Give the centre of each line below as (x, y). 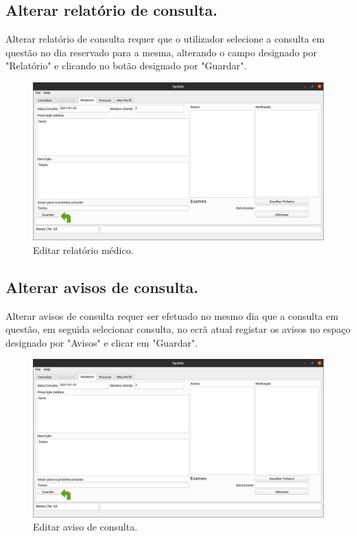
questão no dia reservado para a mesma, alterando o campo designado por (161, 52)
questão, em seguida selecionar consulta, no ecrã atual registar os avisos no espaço (178, 329)
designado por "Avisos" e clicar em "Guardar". (102, 342)
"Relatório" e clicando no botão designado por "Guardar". (126, 66)
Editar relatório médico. (83, 249)
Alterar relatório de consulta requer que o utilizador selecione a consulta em (165, 39)
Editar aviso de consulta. (85, 527)
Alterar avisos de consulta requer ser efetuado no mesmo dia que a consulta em (172, 315)
